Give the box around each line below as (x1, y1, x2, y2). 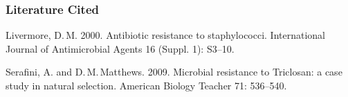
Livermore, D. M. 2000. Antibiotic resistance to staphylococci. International (6, 28, 326, 42)
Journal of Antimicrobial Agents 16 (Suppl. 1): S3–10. (6, 41, 235, 55)
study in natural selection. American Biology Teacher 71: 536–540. (6, 78, 287, 92)
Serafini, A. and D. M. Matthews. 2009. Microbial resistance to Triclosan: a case (6, 64, 342, 79)
